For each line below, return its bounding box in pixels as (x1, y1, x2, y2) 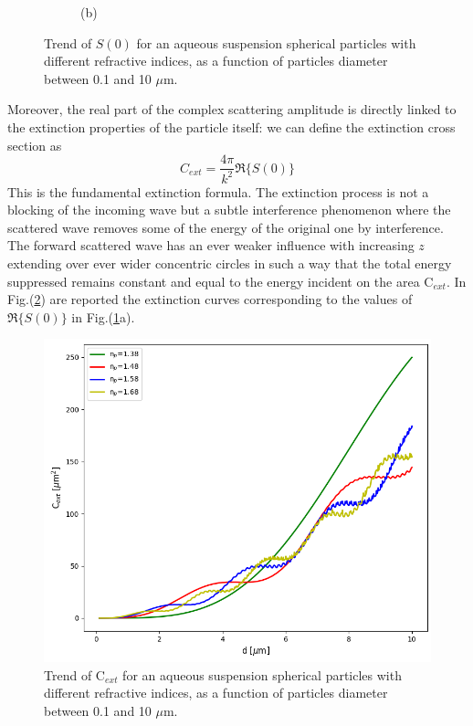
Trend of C (44, 665, 105, 684)
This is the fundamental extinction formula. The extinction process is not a (7, 182, 429, 201)
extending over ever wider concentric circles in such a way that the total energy (7, 253, 452, 272)
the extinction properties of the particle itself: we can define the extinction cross (7, 117, 456, 136)
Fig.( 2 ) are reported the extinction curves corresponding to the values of (7, 289, 413, 309)
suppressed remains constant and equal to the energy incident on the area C (7, 271, 434, 290)
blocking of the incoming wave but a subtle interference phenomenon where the (7, 200, 451, 219)
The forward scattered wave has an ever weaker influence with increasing (7, 236, 415, 255)
